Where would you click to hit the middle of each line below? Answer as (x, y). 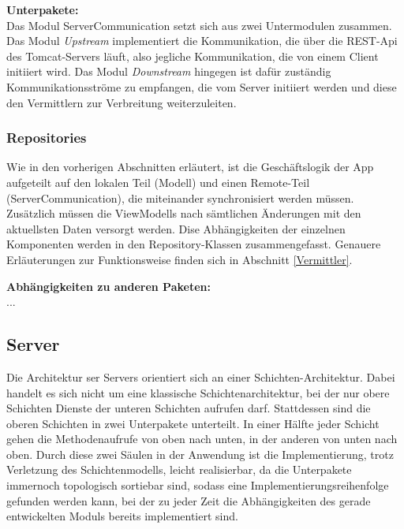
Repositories (47, 138)
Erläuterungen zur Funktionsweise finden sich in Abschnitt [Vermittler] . (180, 259)
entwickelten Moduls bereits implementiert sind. (122, 516)
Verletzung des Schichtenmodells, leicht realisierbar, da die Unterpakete (179, 469)
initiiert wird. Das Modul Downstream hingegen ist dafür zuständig (169, 71)
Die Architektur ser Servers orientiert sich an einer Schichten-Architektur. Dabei (201, 376)
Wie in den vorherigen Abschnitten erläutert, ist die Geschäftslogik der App (190, 167)
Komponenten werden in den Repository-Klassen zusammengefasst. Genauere (194, 244)
